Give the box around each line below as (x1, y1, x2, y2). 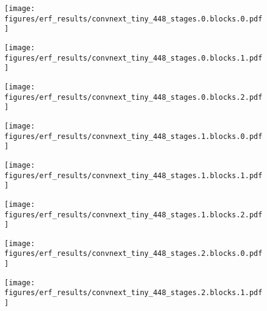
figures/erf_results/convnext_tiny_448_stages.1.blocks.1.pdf (4, 171, 263, 180)
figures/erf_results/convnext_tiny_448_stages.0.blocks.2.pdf (4, 92, 263, 102)
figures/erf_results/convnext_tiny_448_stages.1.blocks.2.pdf (4, 210, 263, 219)
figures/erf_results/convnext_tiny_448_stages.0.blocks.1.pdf (4, 53, 263, 62)
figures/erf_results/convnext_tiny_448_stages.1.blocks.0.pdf (4, 132, 263, 141)
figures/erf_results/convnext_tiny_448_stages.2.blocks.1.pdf (4, 288, 263, 298)
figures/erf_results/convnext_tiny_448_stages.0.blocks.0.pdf (4, 14, 263, 23)
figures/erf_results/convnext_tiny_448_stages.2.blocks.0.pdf (4, 249, 263, 258)
